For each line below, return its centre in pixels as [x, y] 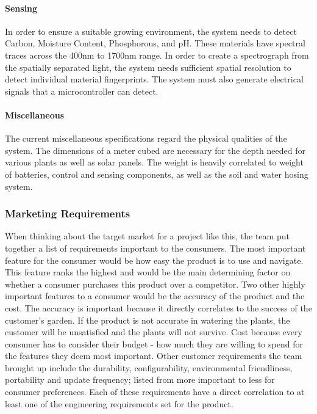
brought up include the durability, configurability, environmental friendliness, [149, 367]
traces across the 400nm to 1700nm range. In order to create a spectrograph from [157, 55]
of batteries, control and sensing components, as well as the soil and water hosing [157, 174]
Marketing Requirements [68, 213]
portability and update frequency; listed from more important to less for [140, 379]
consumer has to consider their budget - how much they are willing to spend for [154, 343]
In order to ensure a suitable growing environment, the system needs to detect [151, 31]
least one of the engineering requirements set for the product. [119, 403]
